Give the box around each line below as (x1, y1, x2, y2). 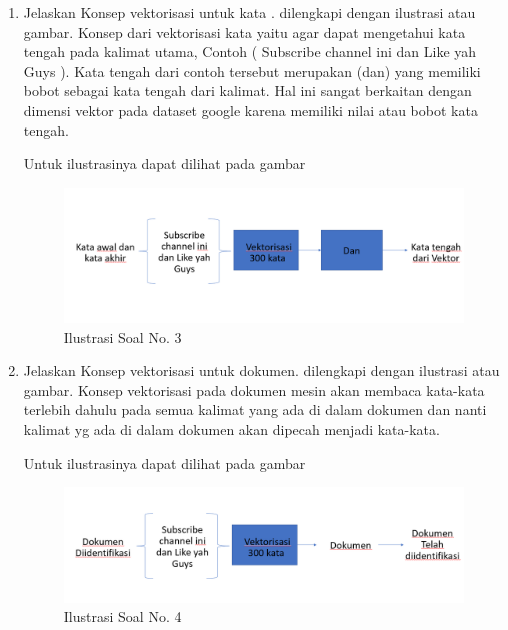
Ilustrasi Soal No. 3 (63, 326, 182, 347)
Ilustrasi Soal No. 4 (63, 606, 182, 627)
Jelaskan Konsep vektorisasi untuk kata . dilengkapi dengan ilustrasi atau (23, 2, 476, 22)
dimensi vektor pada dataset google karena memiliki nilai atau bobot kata (23, 99, 478, 120)
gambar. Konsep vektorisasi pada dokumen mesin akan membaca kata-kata (23, 379, 485, 400)
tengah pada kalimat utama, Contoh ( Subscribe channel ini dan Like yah (23, 41, 477, 62)
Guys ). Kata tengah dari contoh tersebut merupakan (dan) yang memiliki (23, 60, 481, 81)
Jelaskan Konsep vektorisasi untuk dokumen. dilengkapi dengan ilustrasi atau (23, 360, 500, 381)
